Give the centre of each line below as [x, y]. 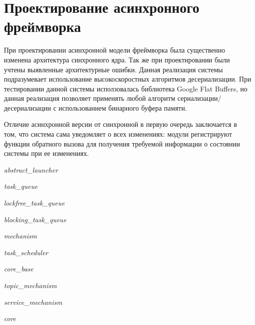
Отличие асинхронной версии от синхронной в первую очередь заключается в [121, 124]
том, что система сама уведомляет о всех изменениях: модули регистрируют [118, 134]
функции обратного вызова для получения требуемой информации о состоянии [122, 143]
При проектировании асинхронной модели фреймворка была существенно [115, 50]
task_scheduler [26, 252]
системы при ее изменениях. [46, 153]
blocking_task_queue [35, 219]
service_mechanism [33, 302]
